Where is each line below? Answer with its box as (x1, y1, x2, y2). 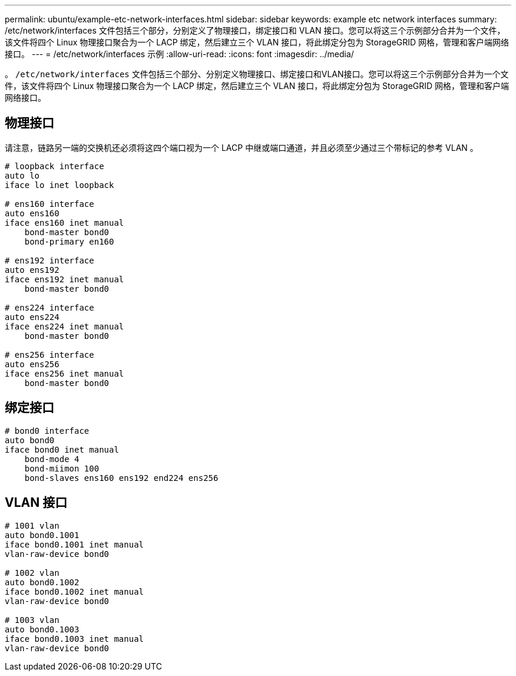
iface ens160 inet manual (5, 217, 124, 227)
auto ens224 (5, 312, 59, 322)
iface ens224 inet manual (5, 321, 124, 331)
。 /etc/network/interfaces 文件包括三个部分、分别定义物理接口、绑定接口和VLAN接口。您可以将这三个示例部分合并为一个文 (5, 69, 509, 79)
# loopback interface (5, 161, 104, 171)
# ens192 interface (5, 255, 94, 265)
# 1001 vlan (5, 520, 59, 530)
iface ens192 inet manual (5, 274, 124, 284)
